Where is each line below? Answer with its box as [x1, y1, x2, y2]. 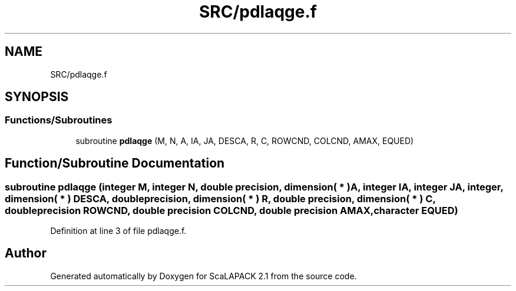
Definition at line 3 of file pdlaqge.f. [50, 226, 187, 236]
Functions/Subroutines [5, 114, 113, 126]
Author [5, 246, 47, 261]
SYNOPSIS [5, 89, 69, 105]
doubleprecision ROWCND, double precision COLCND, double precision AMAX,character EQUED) [5, 204, 458, 216]
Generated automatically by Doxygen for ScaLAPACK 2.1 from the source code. [50, 270, 357, 281]
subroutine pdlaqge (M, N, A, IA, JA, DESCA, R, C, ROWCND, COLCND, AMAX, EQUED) [75, 135, 414, 146]
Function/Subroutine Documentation [5, 156, 225, 171]
